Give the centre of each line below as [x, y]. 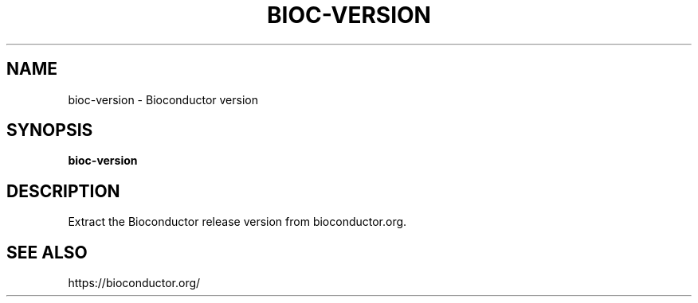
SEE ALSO [47, 252]
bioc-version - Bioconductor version [163, 99]
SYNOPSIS [50, 130]
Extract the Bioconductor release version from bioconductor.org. [237, 222]
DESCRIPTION [63, 191]
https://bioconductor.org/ [134, 283]
